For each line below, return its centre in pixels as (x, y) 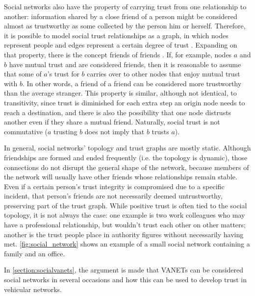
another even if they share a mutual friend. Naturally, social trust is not (112, 122)
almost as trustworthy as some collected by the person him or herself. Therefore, (125, 26)
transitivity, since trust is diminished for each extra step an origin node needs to (125, 102)
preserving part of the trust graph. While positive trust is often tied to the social (126, 205)
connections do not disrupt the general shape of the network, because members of (127, 167)
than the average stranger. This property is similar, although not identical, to (120, 93)
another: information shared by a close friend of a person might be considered (121, 16)
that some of (23, 74)
